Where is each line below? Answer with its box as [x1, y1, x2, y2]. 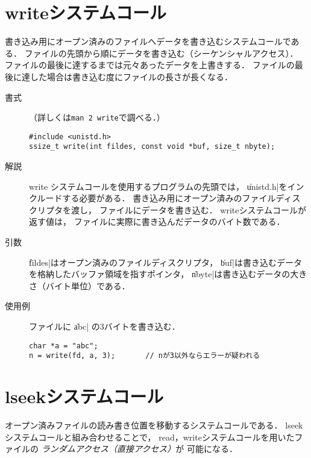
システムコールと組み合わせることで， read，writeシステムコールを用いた [5, 430, 295, 443]
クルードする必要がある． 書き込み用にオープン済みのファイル [29, 192, 276, 204]
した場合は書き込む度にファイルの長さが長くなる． [30, 70, 233, 83]
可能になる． [186, 442, 237, 455]
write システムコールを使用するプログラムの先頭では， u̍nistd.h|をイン [29, 180, 304, 192]
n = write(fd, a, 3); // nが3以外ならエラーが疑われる [29, 351, 260, 360]
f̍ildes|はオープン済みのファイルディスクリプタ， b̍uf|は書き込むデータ [29, 256, 302, 268]
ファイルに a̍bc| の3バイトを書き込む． [29, 320, 180, 332]
